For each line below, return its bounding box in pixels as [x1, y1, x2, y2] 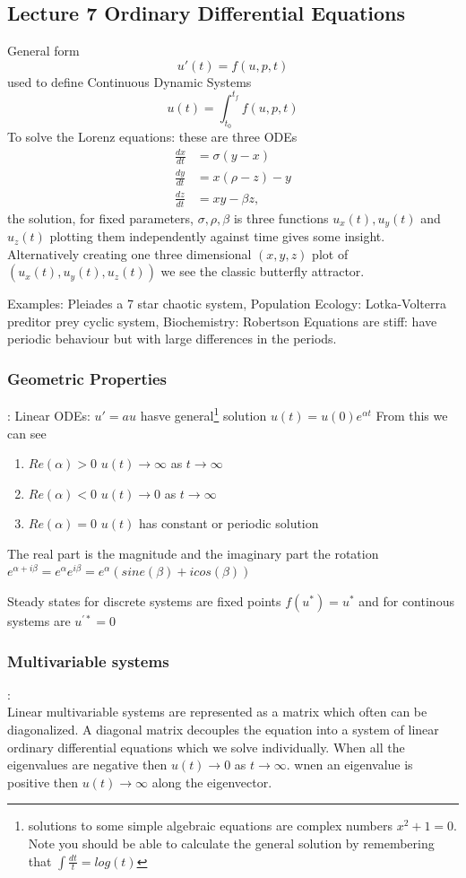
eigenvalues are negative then [7, 755, 168, 774]
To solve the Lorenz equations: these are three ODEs [7, 127, 298, 146]
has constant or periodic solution [138, 514, 319, 533]
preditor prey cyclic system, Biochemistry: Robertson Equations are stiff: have [7, 311, 437, 330]
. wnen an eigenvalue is [286, 755, 413, 774]
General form [7, 41, 80, 60]
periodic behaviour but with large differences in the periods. [7, 329, 337, 348]
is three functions [233, 208, 329, 227]
